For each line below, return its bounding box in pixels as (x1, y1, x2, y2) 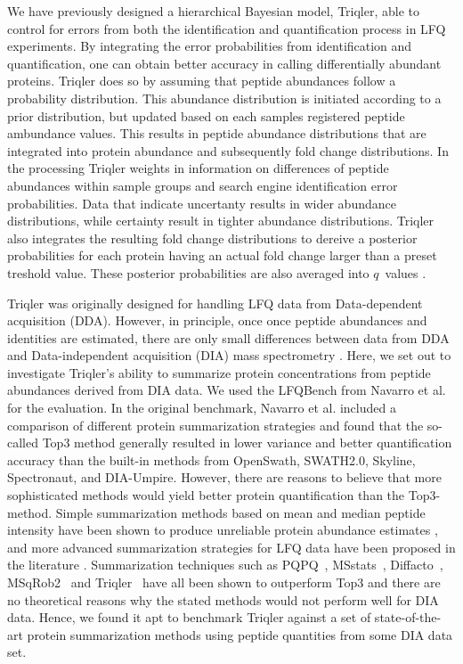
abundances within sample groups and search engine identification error (7, 176, 398, 194)
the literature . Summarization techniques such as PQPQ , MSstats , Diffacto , (7, 555, 443, 574)
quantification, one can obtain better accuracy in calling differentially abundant (7, 53, 442, 72)
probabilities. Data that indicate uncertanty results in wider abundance (7, 193, 396, 212)
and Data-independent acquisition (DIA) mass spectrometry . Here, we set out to (7, 346, 451, 365)
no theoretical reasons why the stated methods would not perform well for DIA (7, 590, 439, 609)
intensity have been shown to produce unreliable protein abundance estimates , (7, 521, 438, 539)
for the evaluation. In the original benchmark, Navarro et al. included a (7, 398, 396, 417)
